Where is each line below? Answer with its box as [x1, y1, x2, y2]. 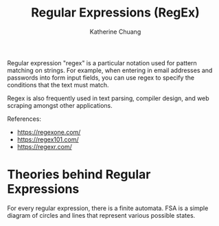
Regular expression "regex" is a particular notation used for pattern [7, 58, 197, 67]
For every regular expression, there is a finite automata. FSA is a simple [7, 204, 209, 212]
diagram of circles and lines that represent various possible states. [7, 211, 196, 219]
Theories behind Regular [7, 167, 151, 183]
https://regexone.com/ [16, 128, 81, 136]
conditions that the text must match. [7, 80, 109, 89]
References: [7, 115, 41, 123]
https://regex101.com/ [16, 135, 79, 144]
